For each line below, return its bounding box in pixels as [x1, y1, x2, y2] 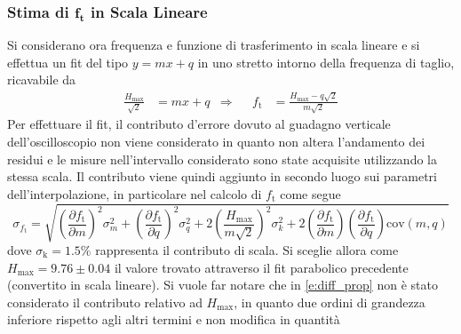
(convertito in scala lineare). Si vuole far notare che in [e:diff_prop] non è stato [7, 275, 438, 294]
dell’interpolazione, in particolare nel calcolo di [7, 184, 262, 203]
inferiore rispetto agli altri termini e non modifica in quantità [7, 310, 340, 329]
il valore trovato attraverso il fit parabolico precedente [114, 258, 409, 276]
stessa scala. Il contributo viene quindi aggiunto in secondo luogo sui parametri [7, 167, 437, 186]
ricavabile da [7, 70, 76, 89]
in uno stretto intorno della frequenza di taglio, [197, 52, 455, 71]
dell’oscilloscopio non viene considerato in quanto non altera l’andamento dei [7, 132, 425, 151]
